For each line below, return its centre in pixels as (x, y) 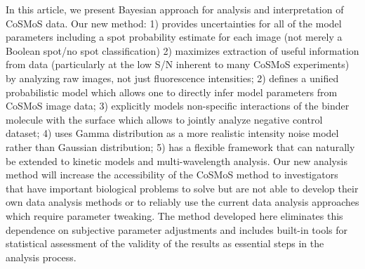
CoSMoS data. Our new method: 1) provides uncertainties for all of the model (174, 23)
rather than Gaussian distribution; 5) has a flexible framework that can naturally (180, 146)
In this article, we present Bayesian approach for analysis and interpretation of (175, 9)
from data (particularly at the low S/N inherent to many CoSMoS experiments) (178, 64)
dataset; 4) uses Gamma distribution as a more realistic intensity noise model (172, 133)
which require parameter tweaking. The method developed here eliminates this (174, 215)
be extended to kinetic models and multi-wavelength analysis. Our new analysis (177, 160)
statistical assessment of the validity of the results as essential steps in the (165, 243)
